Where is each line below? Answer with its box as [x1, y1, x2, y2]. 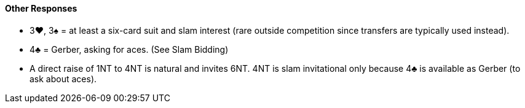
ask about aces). [30, 73, 97, 84]
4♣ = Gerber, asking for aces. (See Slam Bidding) [30, 44, 229, 55]
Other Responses [5, 3, 77, 13]
